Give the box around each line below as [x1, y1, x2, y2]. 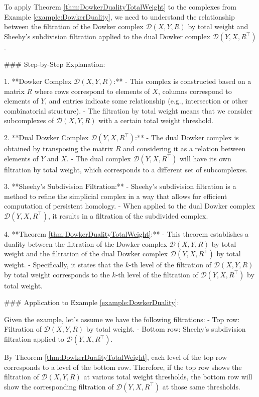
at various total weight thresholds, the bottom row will [83, 371, 252, 382]
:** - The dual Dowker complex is [135, 132, 239, 142]
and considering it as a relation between [123, 143, 246, 153]
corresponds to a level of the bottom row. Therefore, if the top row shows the [4, 361, 242, 372]
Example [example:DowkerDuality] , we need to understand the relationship [4, 11, 235, 22]
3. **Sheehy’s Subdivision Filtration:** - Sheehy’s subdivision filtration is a [4, 181, 236, 191]
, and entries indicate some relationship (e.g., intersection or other [45, 95, 248, 106]
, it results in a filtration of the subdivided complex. [48, 210, 208, 221]
